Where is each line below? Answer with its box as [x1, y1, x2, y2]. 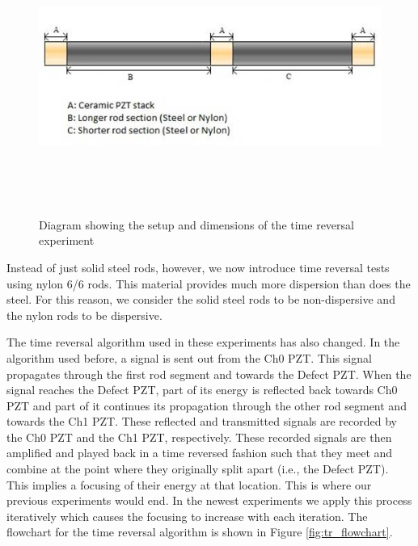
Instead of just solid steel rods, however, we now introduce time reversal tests [6, 258, 390, 275]
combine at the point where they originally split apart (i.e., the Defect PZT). [6, 460, 389, 477]
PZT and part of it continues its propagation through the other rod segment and [6, 397, 407, 414]
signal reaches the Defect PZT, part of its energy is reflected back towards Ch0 [6, 381, 398, 398]
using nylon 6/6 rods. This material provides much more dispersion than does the [6, 275, 411, 292]
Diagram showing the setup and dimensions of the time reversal [39, 216, 354, 233]
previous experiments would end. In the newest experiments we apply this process [6, 492, 412, 509]
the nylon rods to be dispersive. [6, 306, 163, 323]
